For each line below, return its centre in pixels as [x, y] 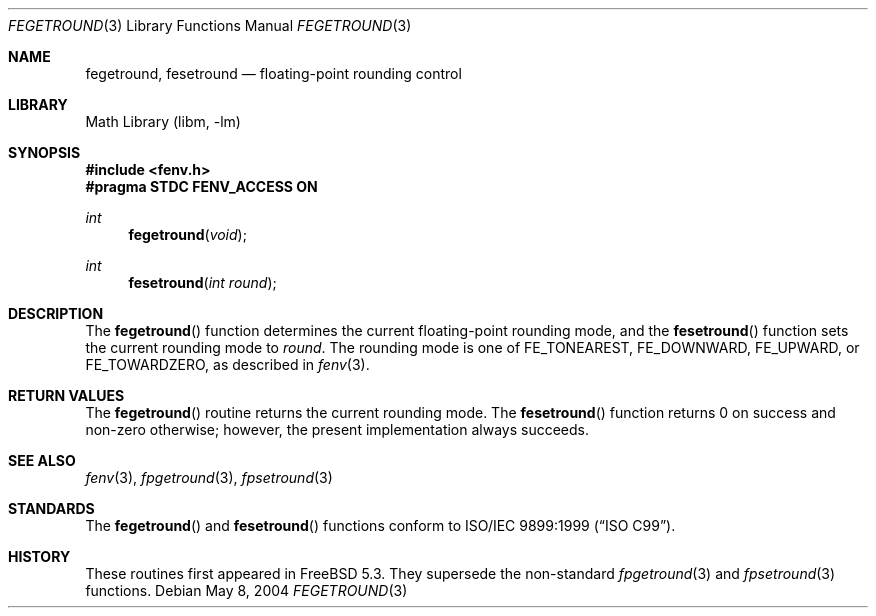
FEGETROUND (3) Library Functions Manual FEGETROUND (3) [210, 25]
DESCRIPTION [56, 313]
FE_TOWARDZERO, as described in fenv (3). [227, 364]
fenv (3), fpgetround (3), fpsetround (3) [209, 477]
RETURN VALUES [66, 395]
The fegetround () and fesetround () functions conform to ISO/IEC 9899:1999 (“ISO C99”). [380, 525]
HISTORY [39, 556]
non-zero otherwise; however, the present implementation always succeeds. [337, 429]
